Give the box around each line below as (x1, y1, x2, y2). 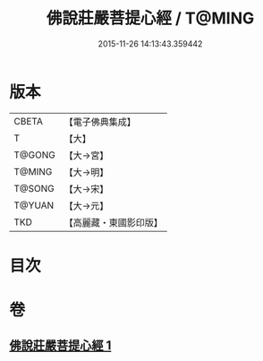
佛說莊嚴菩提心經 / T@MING (46, 8, 255, 29)
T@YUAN (13, 199, 55, 211)
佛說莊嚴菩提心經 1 (9, 338, 112, 354)
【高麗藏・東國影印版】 (64, 216, 163, 228)
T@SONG (13, 182, 55, 194)
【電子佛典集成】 (64, 116, 136, 128)
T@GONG (13, 149, 55, 161)
